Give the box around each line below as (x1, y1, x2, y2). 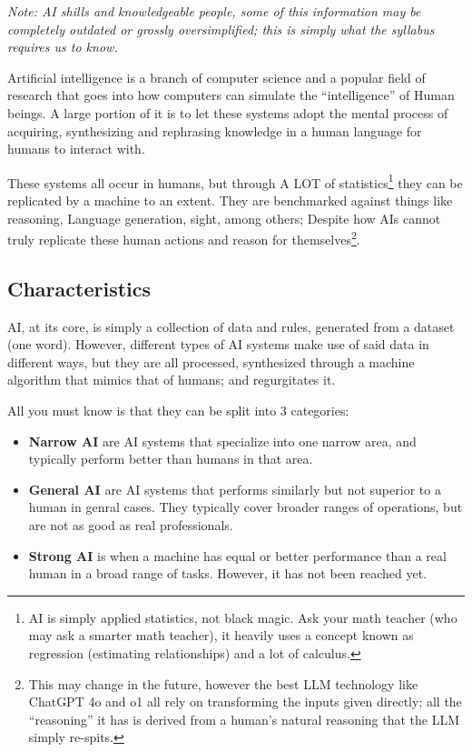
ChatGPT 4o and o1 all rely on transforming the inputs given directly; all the (28, 692, 462, 711)
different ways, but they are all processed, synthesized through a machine (7, 352, 415, 371)
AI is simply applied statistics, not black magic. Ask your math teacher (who (28, 607, 457, 627)
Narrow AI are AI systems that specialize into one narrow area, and (28, 431, 417, 450)
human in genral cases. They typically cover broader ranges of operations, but (28, 497, 463, 516)
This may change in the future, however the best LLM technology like (28, 674, 418, 693)
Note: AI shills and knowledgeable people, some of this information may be (7, 2, 421, 20)
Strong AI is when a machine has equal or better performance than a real (28, 546, 447, 565)
